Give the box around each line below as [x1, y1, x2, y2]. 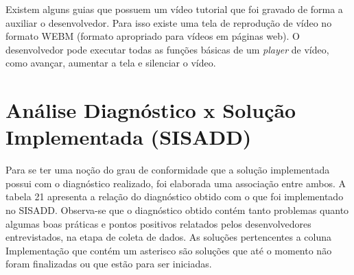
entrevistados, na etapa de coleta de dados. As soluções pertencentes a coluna [5, 230, 332, 244]
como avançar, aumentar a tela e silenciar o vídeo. [5, 56, 216, 70]
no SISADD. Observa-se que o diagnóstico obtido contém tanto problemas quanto [5, 203, 349, 217]
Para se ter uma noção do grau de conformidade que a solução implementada [5, 163, 330, 177]
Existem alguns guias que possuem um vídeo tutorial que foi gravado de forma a [5, 2, 343, 16]
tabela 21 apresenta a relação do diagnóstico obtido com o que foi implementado [5, 189, 344, 204]
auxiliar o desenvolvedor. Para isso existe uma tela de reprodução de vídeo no [5, 15, 332, 29]
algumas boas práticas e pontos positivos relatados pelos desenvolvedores [5, 216, 311, 230]
